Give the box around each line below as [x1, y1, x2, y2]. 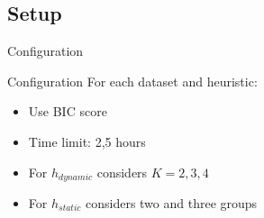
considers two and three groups [85, 194, 258, 213]
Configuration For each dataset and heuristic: [7, 71, 258, 90]
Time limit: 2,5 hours [28, 132, 146, 150]
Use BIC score [28, 102, 107, 121]
